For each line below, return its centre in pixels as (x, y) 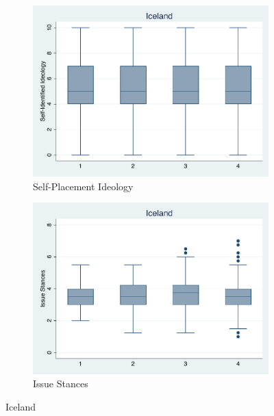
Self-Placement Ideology (83, 186)
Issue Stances (61, 383)
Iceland (21, 406)
